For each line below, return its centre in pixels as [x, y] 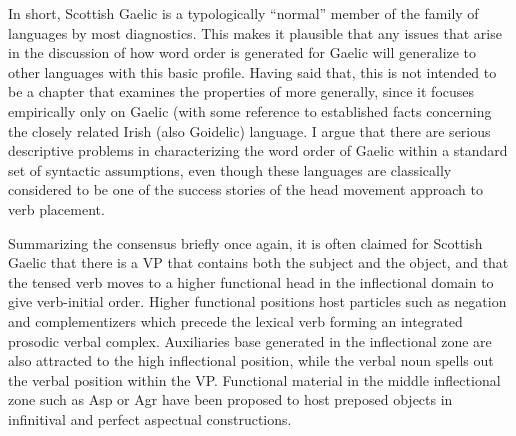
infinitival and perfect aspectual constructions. [150, 418]
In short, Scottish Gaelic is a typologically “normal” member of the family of [243, 13]
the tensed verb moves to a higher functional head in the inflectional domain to [251, 281]
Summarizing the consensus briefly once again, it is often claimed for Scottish [245, 242]
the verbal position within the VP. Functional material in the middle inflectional [254, 379]
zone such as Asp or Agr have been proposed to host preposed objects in [230, 399]
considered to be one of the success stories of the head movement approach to [245, 189]
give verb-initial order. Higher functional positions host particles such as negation [257, 301]
